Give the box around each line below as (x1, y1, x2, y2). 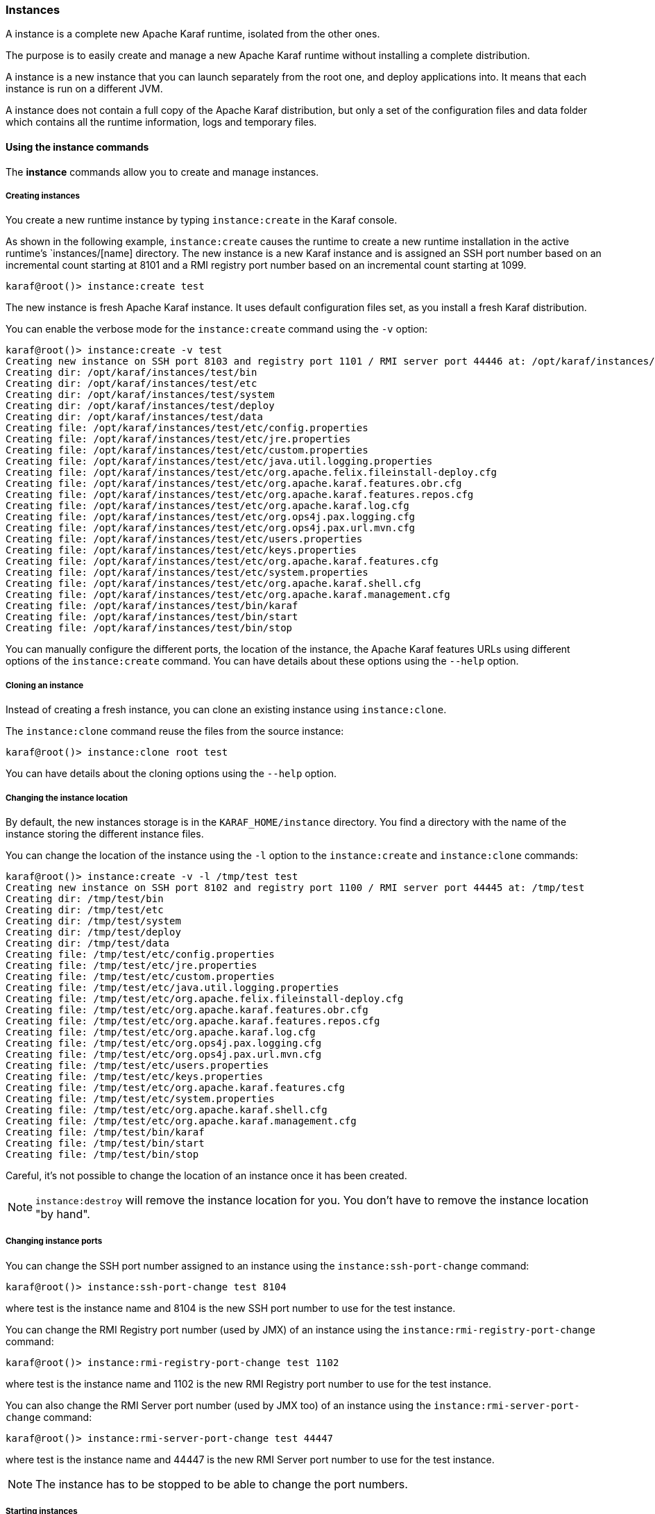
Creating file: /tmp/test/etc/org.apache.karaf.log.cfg (6, 1026, 316, 1038)
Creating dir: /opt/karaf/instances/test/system (6, 389, 275, 401)
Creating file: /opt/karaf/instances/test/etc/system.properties (6, 567, 368, 579)
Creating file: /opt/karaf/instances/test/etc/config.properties (6, 422, 368, 434)
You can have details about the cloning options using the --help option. (6, 767, 337, 780)
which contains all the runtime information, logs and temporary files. (6, 116, 317, 128)
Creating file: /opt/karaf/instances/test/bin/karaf (6, 600, 298, 612)
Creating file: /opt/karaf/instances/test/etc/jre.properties (6, 433, 351, 445)
